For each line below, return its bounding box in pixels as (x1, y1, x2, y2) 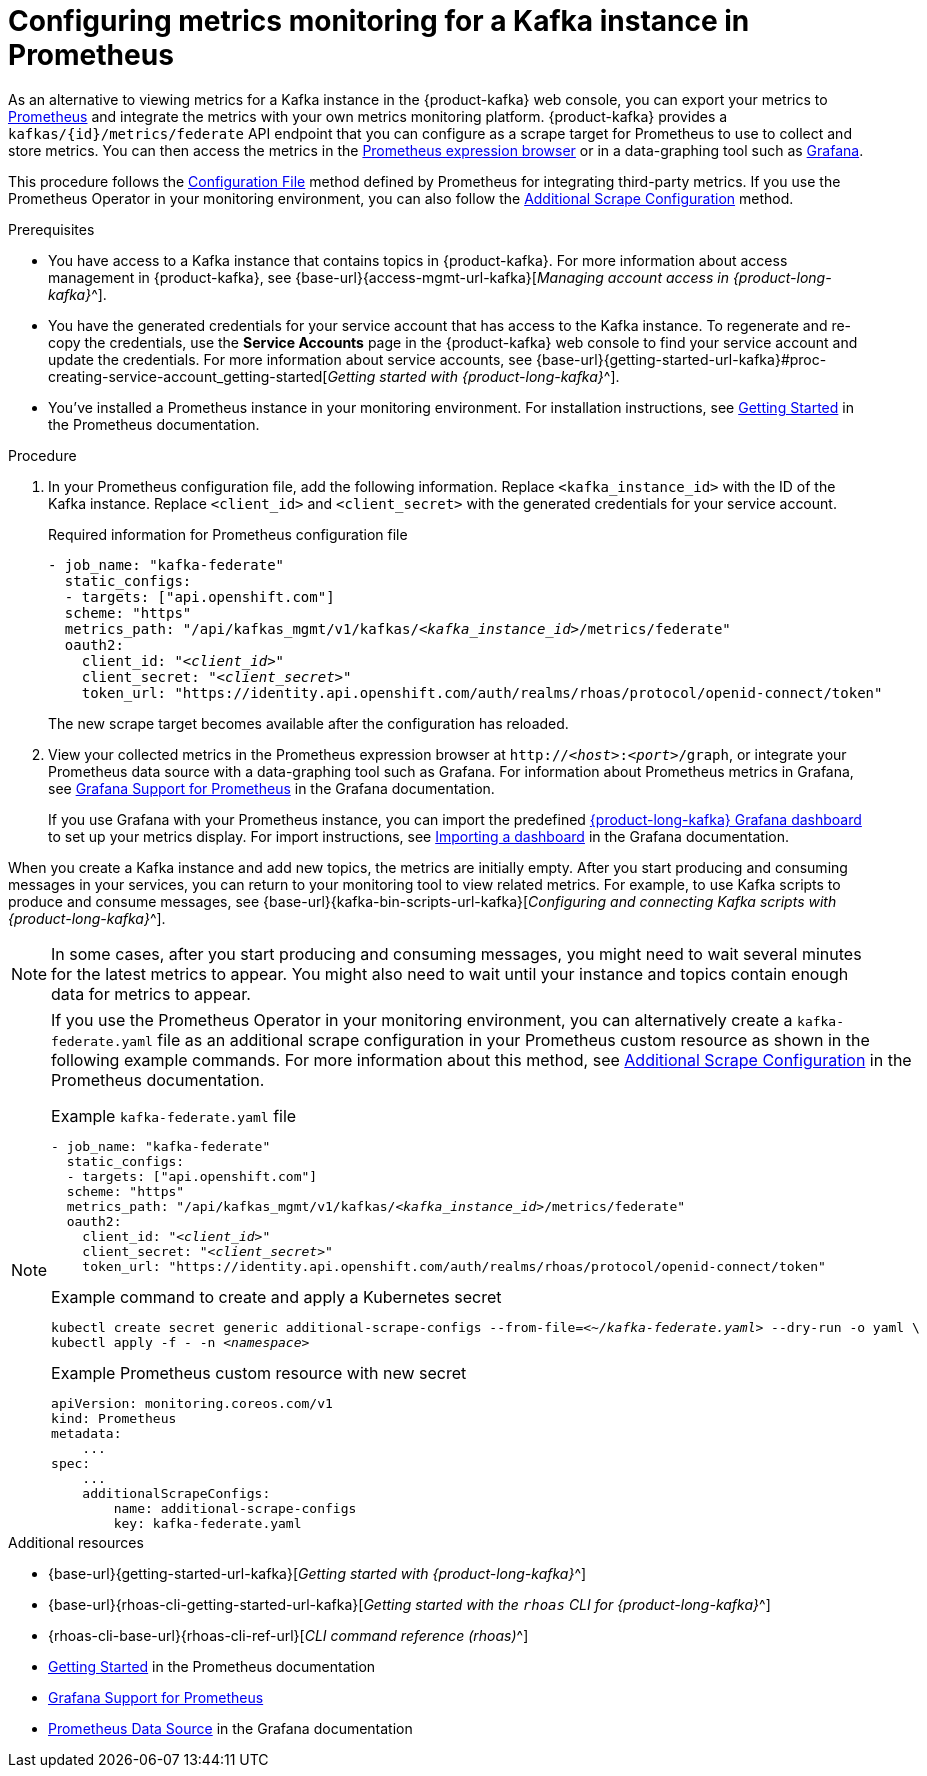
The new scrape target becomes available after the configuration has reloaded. (48, 714, 569, 732)
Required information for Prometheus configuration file (48, 525, 408, 543)
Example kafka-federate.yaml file (51, 1105, 297, 1126)
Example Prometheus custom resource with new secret (51, 1362, 467, 1383)
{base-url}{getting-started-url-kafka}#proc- (535, 350, 827, 368)
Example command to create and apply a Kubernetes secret (51, 1286, 502, 1307)
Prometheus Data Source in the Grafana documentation (48, 1719, 413, 1737)
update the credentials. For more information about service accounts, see (48, 350, 533, 368)
